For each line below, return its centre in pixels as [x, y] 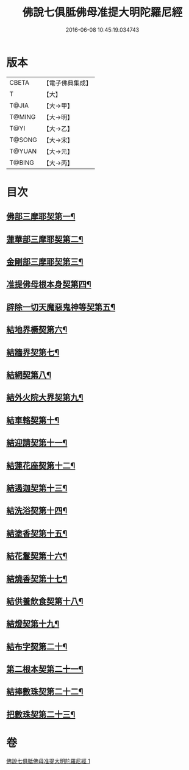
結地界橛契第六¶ [37, 330]
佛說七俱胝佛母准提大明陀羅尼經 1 [48, 761]
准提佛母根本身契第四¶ [49, 284]
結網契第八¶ [29, 375]
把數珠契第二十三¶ [41, 714]
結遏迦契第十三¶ [37, 488]
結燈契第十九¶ [33, 624]
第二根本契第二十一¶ [45, 669]
